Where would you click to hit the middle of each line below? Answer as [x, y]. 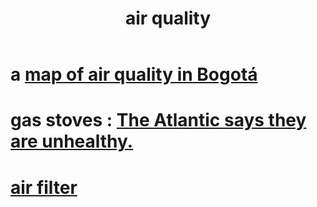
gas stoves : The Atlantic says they [158, 120]
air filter [44, 187]
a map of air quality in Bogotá [134, 74]
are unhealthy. [72, 141]
